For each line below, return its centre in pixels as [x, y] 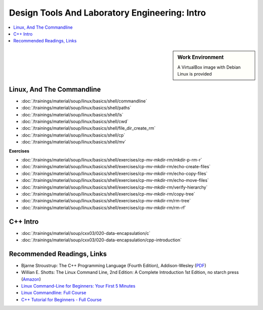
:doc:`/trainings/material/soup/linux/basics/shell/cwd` [75, 121]
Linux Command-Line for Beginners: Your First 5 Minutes [78, 286]
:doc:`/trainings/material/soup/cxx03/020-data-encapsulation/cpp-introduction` [102, 240]
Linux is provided [195, 74]
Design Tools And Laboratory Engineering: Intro [108, 13]
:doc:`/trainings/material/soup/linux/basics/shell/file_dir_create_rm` [88, 128]
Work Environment [201, 57]
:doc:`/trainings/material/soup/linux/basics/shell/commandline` [84, 101]
